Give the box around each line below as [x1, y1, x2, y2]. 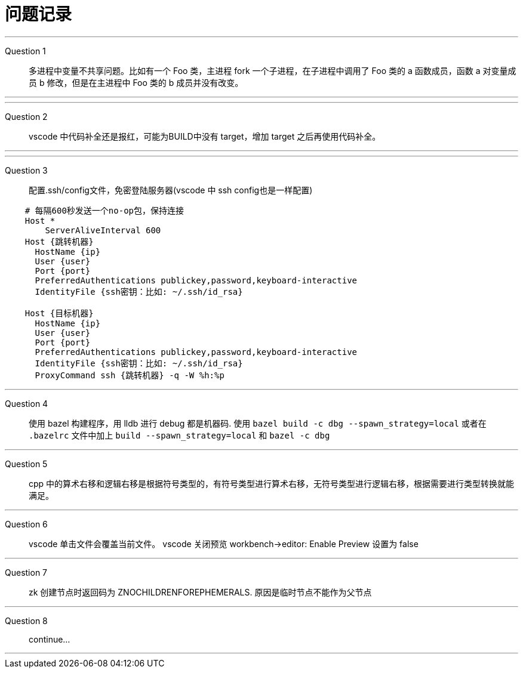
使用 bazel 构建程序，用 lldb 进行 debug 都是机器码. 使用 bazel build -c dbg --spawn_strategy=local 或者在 [29, 418, 487, 428]
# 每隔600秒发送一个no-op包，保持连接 [24, 205, 184, 215]
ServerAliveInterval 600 [45, 225, 161, 235]
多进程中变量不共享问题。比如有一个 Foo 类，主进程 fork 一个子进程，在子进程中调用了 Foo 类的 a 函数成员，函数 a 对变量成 [29, 65, 516, 76]
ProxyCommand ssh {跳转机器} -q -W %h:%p [35, 370, 224, 380]
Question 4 [5, 398, 48, 409]
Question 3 [5, 165, 48, 175]
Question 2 [5, 111, 48, 122]
